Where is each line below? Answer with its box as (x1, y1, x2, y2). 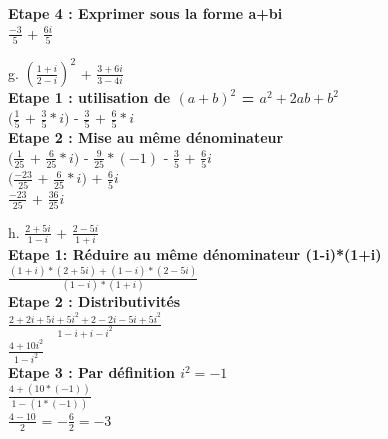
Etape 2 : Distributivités (8, 291, 181, 312)
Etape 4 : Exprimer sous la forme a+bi (8, 3, 283, 23)
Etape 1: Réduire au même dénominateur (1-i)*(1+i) (8, 244, 382, 265)
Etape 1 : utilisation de (8, 87, 171, 108)
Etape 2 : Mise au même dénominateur (8, 127, 284, 148)
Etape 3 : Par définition (8, 362, 175, 383)
